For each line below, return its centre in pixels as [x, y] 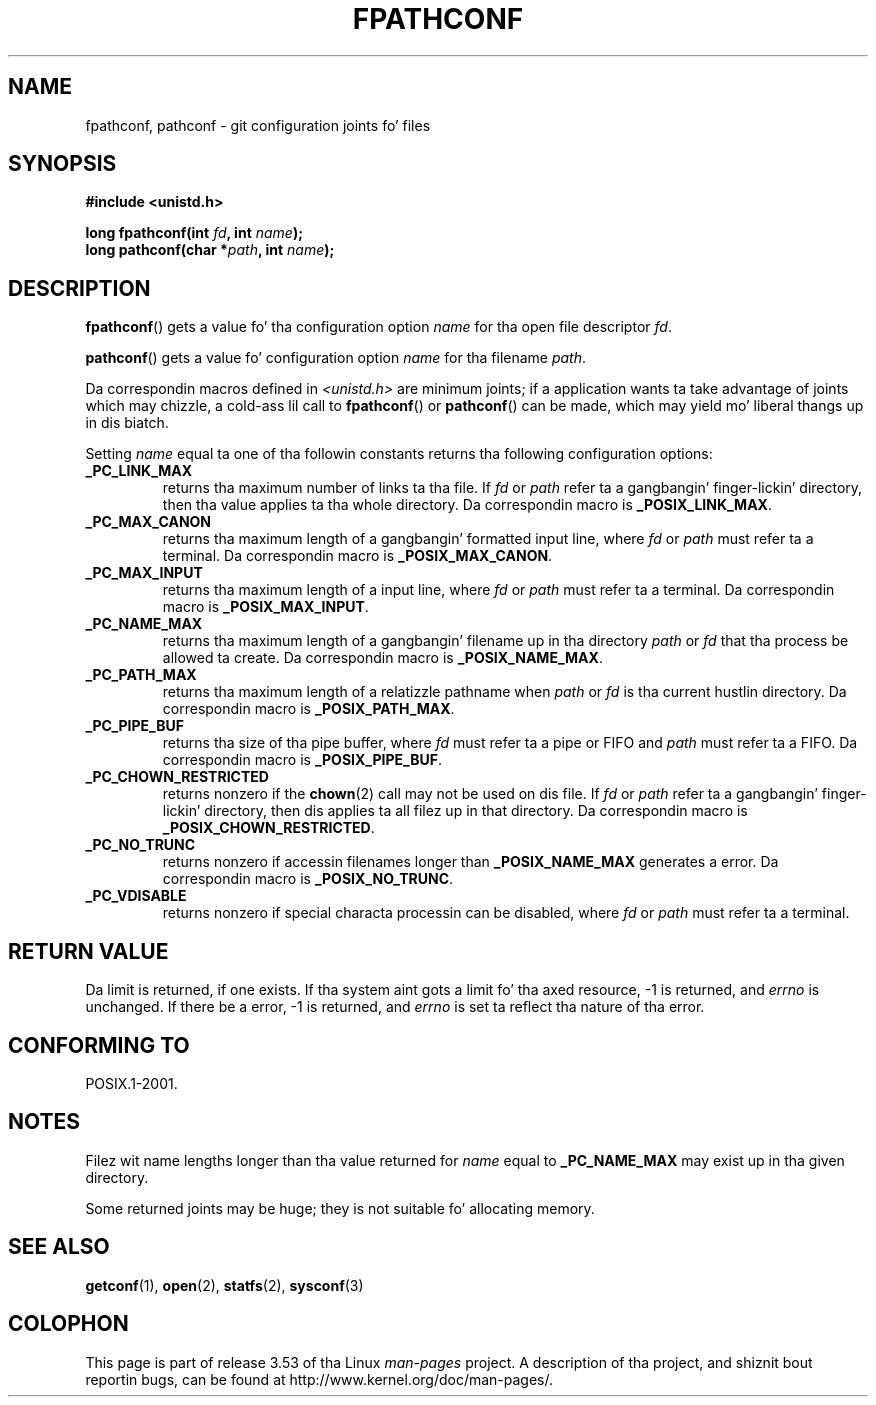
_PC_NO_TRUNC [140, 845]
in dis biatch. [127, 423]
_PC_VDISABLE [136, 896]
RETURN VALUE [88, 951]
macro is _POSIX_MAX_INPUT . [265, 607]
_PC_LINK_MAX [139, 471]
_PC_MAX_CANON [148, 522]
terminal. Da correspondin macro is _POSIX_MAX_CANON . [357, 556]
